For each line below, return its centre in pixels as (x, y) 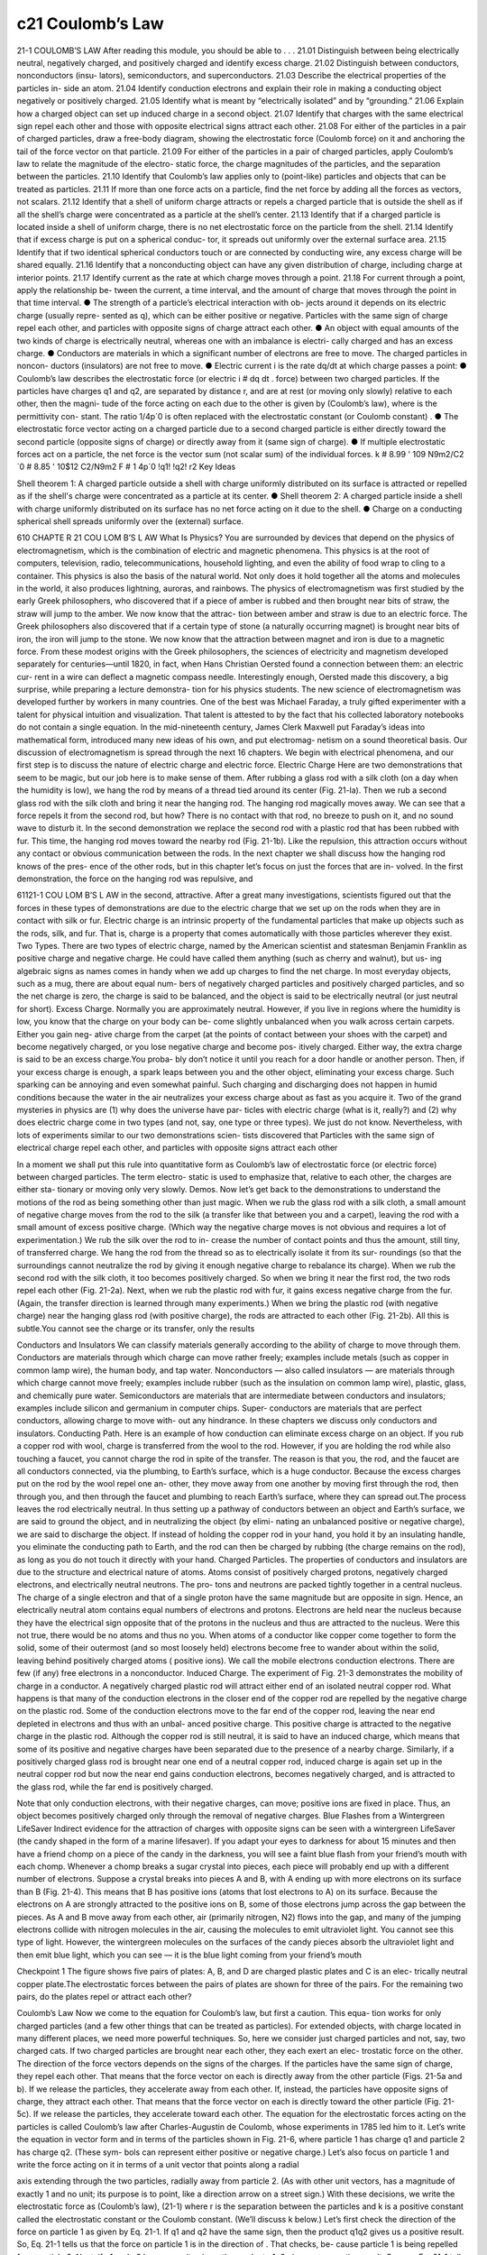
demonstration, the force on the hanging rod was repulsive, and (135, 879)
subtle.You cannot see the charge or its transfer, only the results (136, 1328)
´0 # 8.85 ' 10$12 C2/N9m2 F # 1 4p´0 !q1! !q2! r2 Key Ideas (126, 467)
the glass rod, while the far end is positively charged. (115, 1787)
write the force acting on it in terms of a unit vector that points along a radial (158, 2164)
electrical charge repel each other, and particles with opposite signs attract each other (177, 1148)
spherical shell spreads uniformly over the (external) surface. (130, 521)
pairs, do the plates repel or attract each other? (104, 1996)
